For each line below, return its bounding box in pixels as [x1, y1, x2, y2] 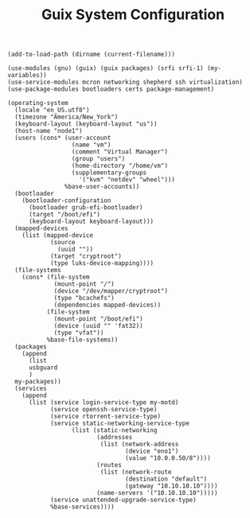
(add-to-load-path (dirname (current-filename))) [7, 50, 176, 59]
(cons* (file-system [21, 273, 90, 282]
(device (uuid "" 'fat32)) [53, 322, 144, 330]
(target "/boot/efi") [28, 211, 101, 219]
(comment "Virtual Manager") [71, 148, 169, 156]
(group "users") [71, 155, 126, 163]
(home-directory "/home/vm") [71, 162, 169, 170]
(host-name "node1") [14, 127, 83, 135]
